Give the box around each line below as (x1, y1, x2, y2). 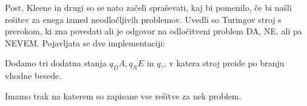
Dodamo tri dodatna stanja (5, 57, 107, 69)
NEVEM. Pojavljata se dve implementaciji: (5, 36, 165, 49)
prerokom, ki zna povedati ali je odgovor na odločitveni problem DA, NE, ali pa (5, 25, 302, 37)
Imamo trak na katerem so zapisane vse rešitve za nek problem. (5, 89, 241, 102)
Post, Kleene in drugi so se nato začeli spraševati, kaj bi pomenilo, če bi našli (5, 1, 292, 13)
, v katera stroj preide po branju (164, 57, 285, 69)
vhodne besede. (5, 69, 62, 82)
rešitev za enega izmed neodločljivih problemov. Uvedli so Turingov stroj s (5, 13, 282, 25)
